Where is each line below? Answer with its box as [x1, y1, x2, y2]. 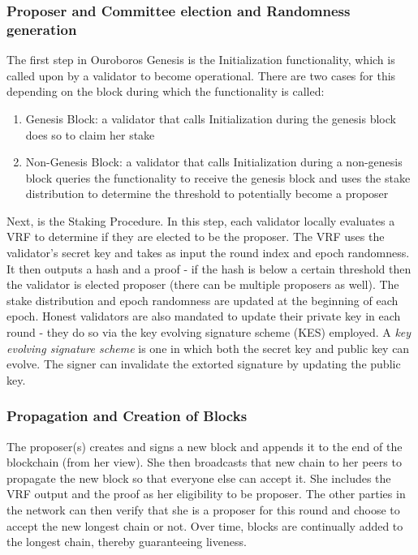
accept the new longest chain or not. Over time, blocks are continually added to [6, 517, 403, 534]
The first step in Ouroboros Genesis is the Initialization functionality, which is [6, 51, 395, 68]
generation [6, 19, 77, 39]
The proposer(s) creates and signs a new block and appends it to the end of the [6, 437, 403, 454]
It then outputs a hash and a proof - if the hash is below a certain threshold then [6, 260, 412, 277]
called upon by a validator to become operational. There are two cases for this [6, 67, 396, 84]
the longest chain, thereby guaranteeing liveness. [6, 533, 247, 550]
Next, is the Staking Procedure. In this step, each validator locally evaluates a [6, 212, 395, 229]
